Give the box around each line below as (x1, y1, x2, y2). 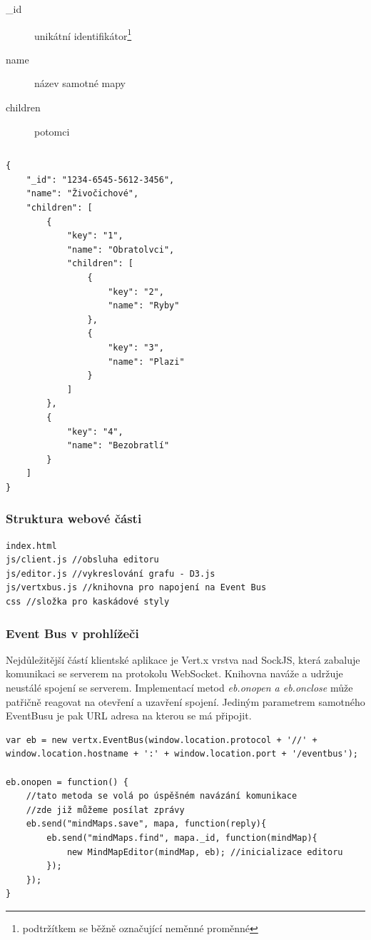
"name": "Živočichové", (26, 188, 139, 199)
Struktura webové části (6, 510, 142, 527)
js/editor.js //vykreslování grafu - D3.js (6, 568, 215, 579)
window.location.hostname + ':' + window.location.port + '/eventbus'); (6, 749, 358, 759)
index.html (6, 540, 57, 551)
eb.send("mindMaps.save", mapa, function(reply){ (26, 819, 267, 829)
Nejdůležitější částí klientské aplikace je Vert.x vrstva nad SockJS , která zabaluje (6, 652, 360, 667)
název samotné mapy (34, 76, 126, 91)
